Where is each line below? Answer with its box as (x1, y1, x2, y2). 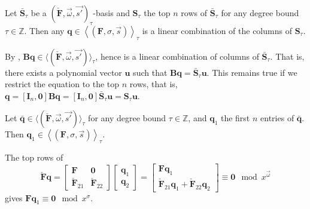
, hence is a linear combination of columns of (95, 50, 259, 62)
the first (220, 112, 250, 124)
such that (133, 66, 168, 78)
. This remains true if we (206, 66, 297, 78)
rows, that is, (129, 78, 178, 90)
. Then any (24, 24, 65, 36)
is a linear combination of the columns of (142, 24, 292, 36)
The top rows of (5, 151, 63, 164)
